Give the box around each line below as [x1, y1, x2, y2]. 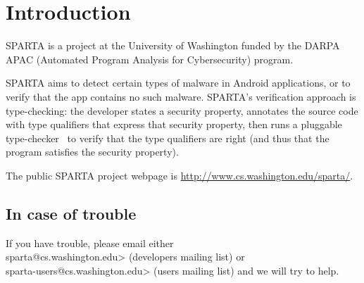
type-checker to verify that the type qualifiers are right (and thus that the [6, 130, 330, 145]
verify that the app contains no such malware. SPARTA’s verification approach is [6, 89, 356, 103]
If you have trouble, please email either [6, 235, 174, 250]
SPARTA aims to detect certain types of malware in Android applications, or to [6, 75, 351, 90]
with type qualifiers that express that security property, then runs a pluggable [6, 117, 342, 132]
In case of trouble [6, 202, 137, 224]
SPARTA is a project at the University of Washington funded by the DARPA [6, 38, 340, 53]
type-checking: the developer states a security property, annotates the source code [6, 103, 358, 118]
